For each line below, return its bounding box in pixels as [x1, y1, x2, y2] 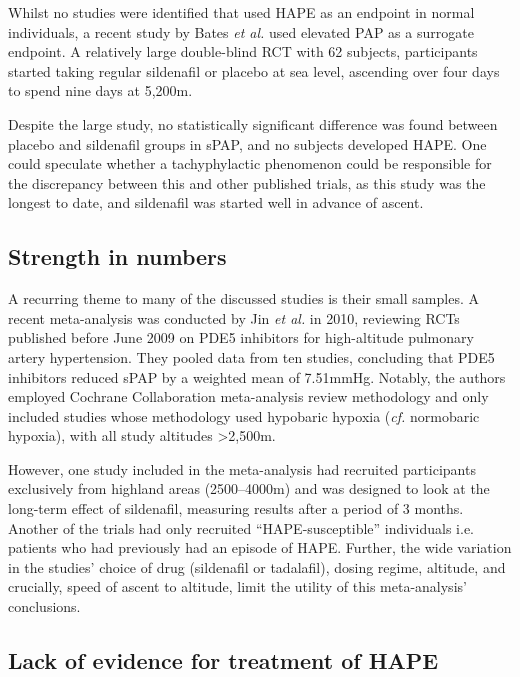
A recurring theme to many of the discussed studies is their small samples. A [8, 288, 479, 309]
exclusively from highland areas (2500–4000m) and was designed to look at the [8, 478, 490, 499]
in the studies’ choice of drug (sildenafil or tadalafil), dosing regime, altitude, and [8, 556, 506, 577]
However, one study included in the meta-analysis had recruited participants [8, 458, 476, 479]
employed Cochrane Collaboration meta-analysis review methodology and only [8, 386, 489, 407]
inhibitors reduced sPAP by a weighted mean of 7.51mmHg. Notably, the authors [8, 366, 506, 387]
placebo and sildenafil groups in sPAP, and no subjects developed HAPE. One [8, 133, 487, 154]
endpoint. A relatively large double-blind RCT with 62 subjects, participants [8, 41, 478, 62]
